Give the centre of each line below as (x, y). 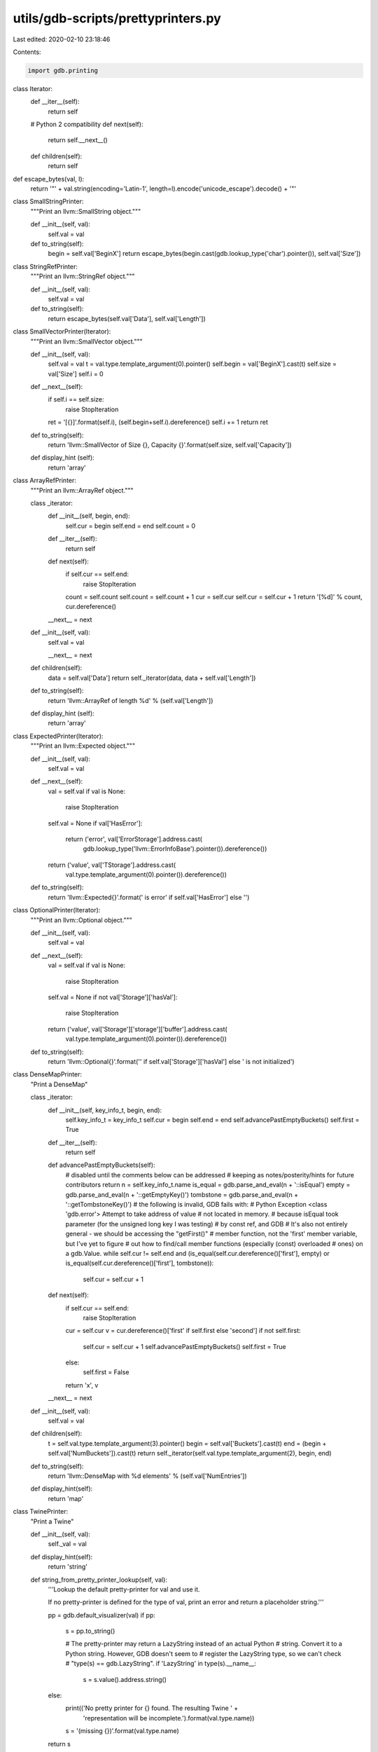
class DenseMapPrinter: (48, 1074)
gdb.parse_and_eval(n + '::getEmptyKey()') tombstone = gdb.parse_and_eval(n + (182, 1194)
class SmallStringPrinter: (48, 201)
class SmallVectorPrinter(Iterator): (62, 331)
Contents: (27, 52)
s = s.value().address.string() (125, 1679)
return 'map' (66, 1498)
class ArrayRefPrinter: (45, 481)
